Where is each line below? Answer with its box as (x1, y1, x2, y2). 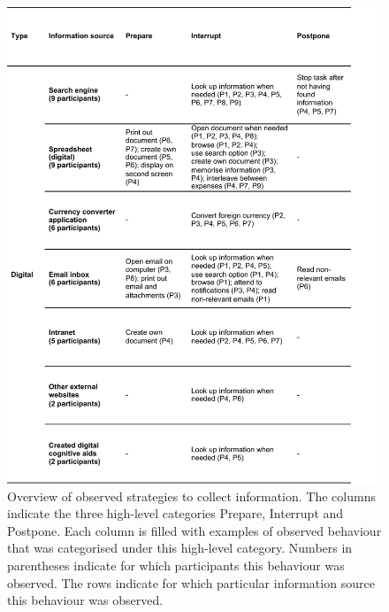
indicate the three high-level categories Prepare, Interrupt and (7, 504, 344, 523)
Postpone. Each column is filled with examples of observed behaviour (7, 521, 382, 539)
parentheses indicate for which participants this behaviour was (7, 555, 345, 574)
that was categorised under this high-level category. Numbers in (7, 538, 353, 557)
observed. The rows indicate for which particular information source (7, 573, 375, 592)
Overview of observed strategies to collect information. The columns (7, 486, 376, 505)
